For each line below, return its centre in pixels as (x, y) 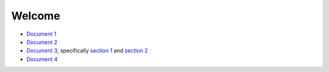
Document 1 (41, 34)
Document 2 (42, 42)
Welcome (36, 16)
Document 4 (42, 59)
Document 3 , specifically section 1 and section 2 (87, 51)
